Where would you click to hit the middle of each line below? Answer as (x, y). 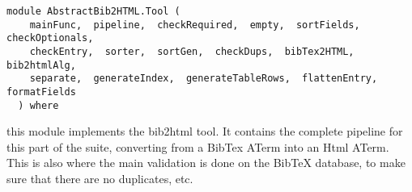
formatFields (41, 92)
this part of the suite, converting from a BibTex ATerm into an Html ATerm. (198, 146)
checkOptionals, (50, 38)
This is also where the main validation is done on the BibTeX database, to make (206, 163)
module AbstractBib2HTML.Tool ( (93, 11)
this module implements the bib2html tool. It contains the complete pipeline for (205, 131)
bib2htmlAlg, (41, 65)
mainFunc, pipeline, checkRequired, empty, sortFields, (195, 25)
